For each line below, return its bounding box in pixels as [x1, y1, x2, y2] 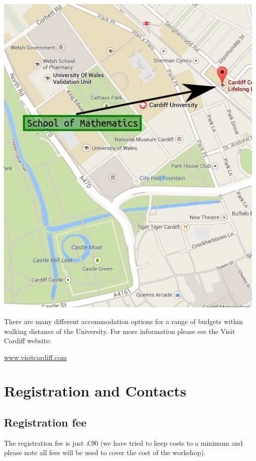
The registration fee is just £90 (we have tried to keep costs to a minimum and [4, 437, 243, 448]
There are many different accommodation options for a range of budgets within [4, 316, 243, 326]
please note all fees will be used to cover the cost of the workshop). [4, 447, 206, 458]
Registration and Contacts [4, 381, 187, 401]
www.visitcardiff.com [4, 352, 67, 362]
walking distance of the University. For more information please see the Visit [4, 326, 235, 336]
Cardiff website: [4, 335, 51, 346]
